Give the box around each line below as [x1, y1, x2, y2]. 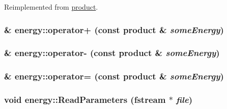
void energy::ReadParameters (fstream [4, 93, 166, 106]
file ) [176, 93, 192, 106]
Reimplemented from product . [4, 2, 98, 12]
